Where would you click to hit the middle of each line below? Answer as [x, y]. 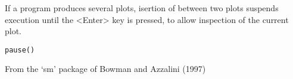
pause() [20, 50]
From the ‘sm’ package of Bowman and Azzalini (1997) [105, 69]
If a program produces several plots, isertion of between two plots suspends [142, 8]
